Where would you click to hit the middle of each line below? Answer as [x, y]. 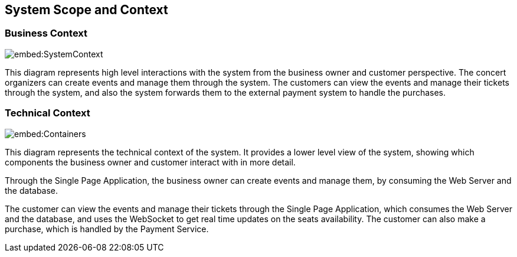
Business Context [46, 33]
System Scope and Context [86, 10]
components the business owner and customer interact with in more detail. [150, 162]
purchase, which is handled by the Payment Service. [107, 229]
